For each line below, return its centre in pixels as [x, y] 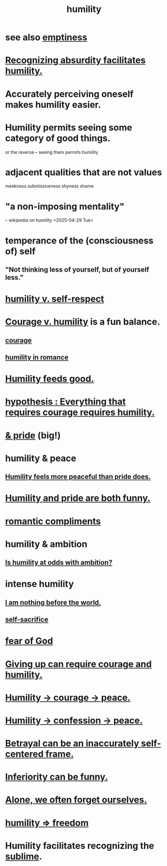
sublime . [24, 856]
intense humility [39, 584]
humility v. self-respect [55, 299]
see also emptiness [46, 37]
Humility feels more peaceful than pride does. [78, 477]
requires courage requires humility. [80, 412]
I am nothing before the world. [53, 602]
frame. [59, 754]
